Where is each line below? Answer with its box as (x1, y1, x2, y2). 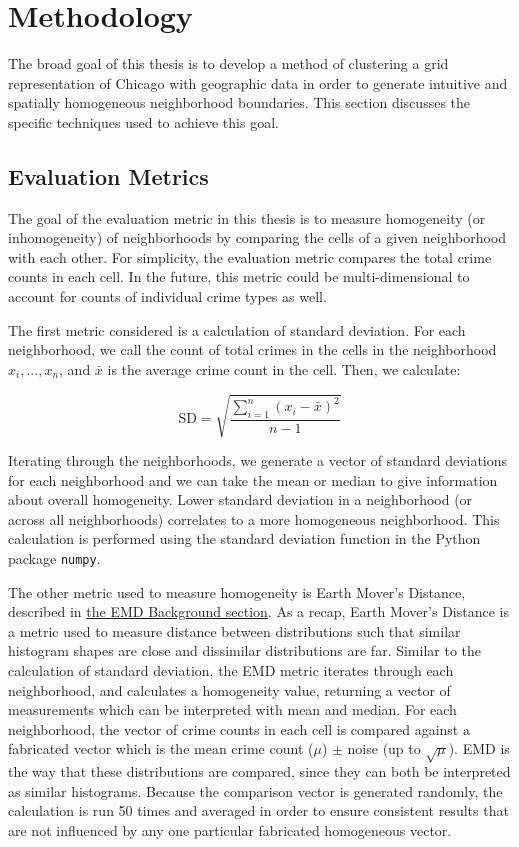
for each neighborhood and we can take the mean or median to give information (8, 469, 498, 490)
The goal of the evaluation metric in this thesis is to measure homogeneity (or (8, 207, 486, 228)
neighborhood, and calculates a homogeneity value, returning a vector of (8, 679, 451, 700)
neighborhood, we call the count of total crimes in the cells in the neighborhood (8, 339, 497, 360)
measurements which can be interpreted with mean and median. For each (8, 699, 457, 720)
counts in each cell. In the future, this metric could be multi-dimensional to (8, 266, 470, 287)
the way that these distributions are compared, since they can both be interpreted (8, 761, 511, 782)
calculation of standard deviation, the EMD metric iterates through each (8, 660, 454, 680)
